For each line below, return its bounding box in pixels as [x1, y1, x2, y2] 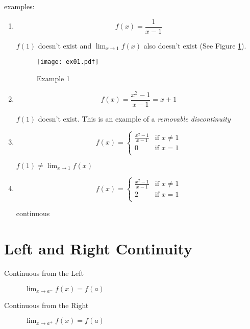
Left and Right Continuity [4, 238, 193, 259]
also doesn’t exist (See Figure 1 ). [143, 40, 246, 51]
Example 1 [36, 73, 70, 83]
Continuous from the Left [4, 267, 84, 278]
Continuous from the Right [4, 299, 89, 310]
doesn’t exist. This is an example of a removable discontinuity [38, 113, 231, 124]
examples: [4, 1, 35, 11]
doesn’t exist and [38, 40, 92, 51]
